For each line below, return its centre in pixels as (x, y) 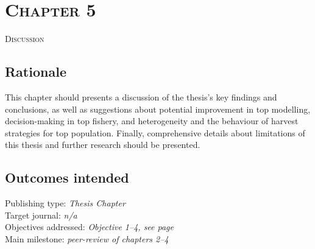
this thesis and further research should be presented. (103, 145)
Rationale (36, 72)
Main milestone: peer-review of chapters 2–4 (87, 238)
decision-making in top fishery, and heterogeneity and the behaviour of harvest (152, 121)
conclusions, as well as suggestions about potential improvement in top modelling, (158, 109)
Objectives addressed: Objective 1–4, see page (90, 227)
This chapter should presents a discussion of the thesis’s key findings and (141, 96)
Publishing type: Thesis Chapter (65, 203)
